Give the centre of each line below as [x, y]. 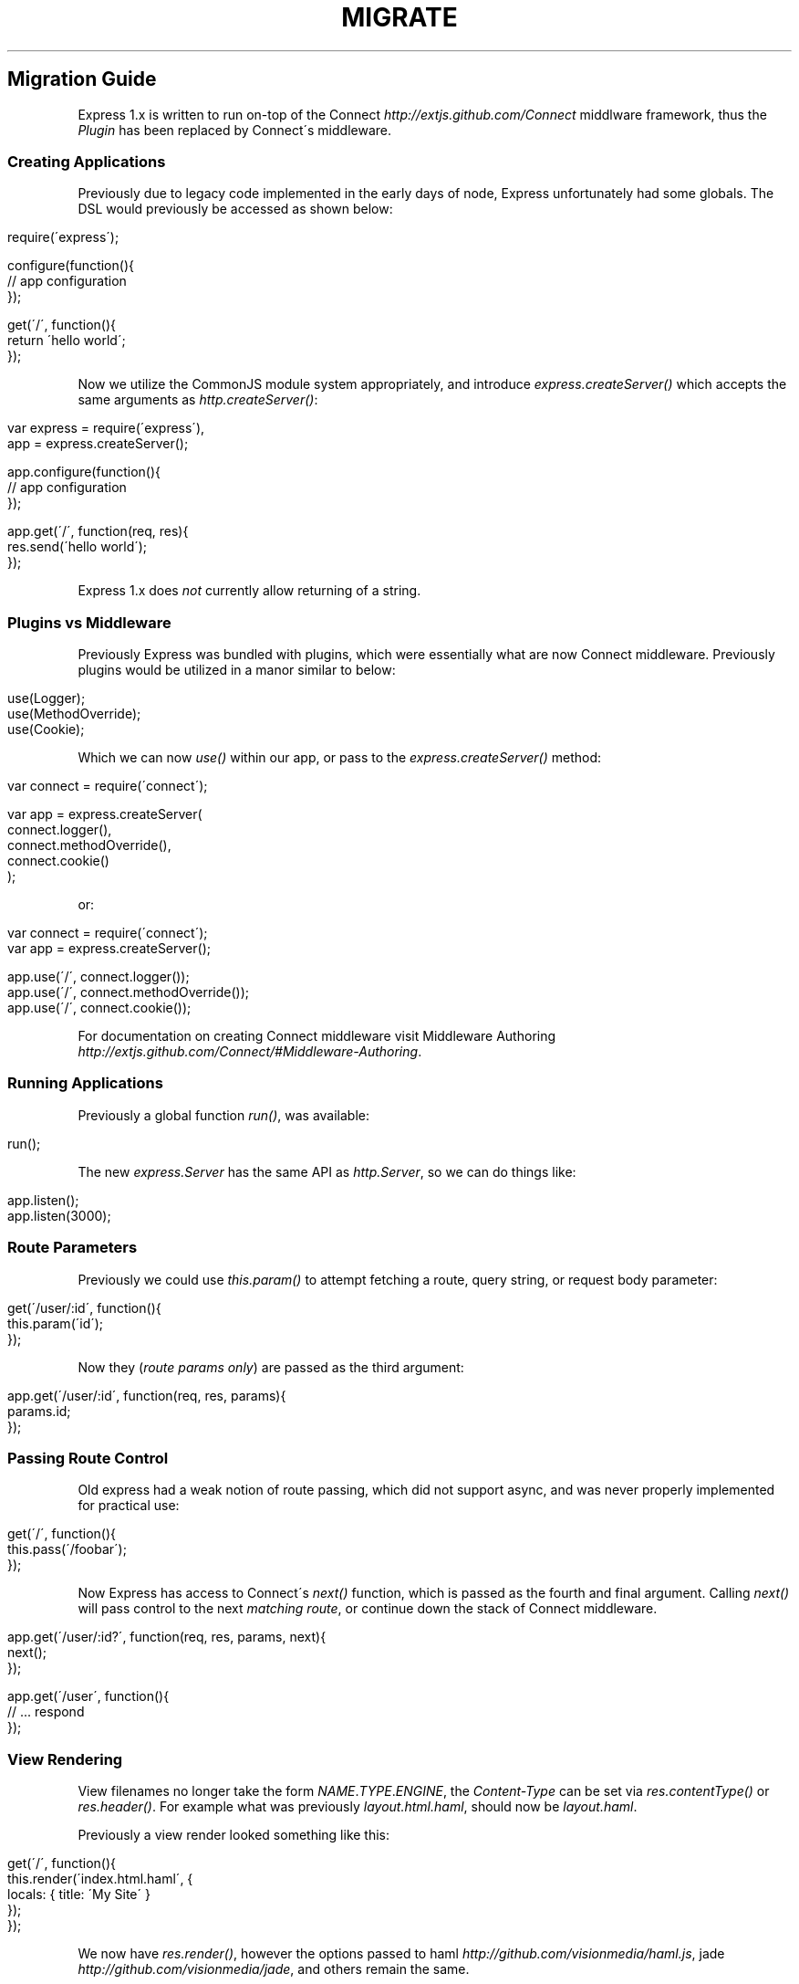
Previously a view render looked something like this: [234, 1835]
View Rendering [65, 1759]
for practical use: [129, 1506]
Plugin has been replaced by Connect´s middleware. [234, 130]
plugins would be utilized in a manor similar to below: [237, 670]
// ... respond [46, 1712]
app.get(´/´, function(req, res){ [98, 531]
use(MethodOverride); [74, 714]
